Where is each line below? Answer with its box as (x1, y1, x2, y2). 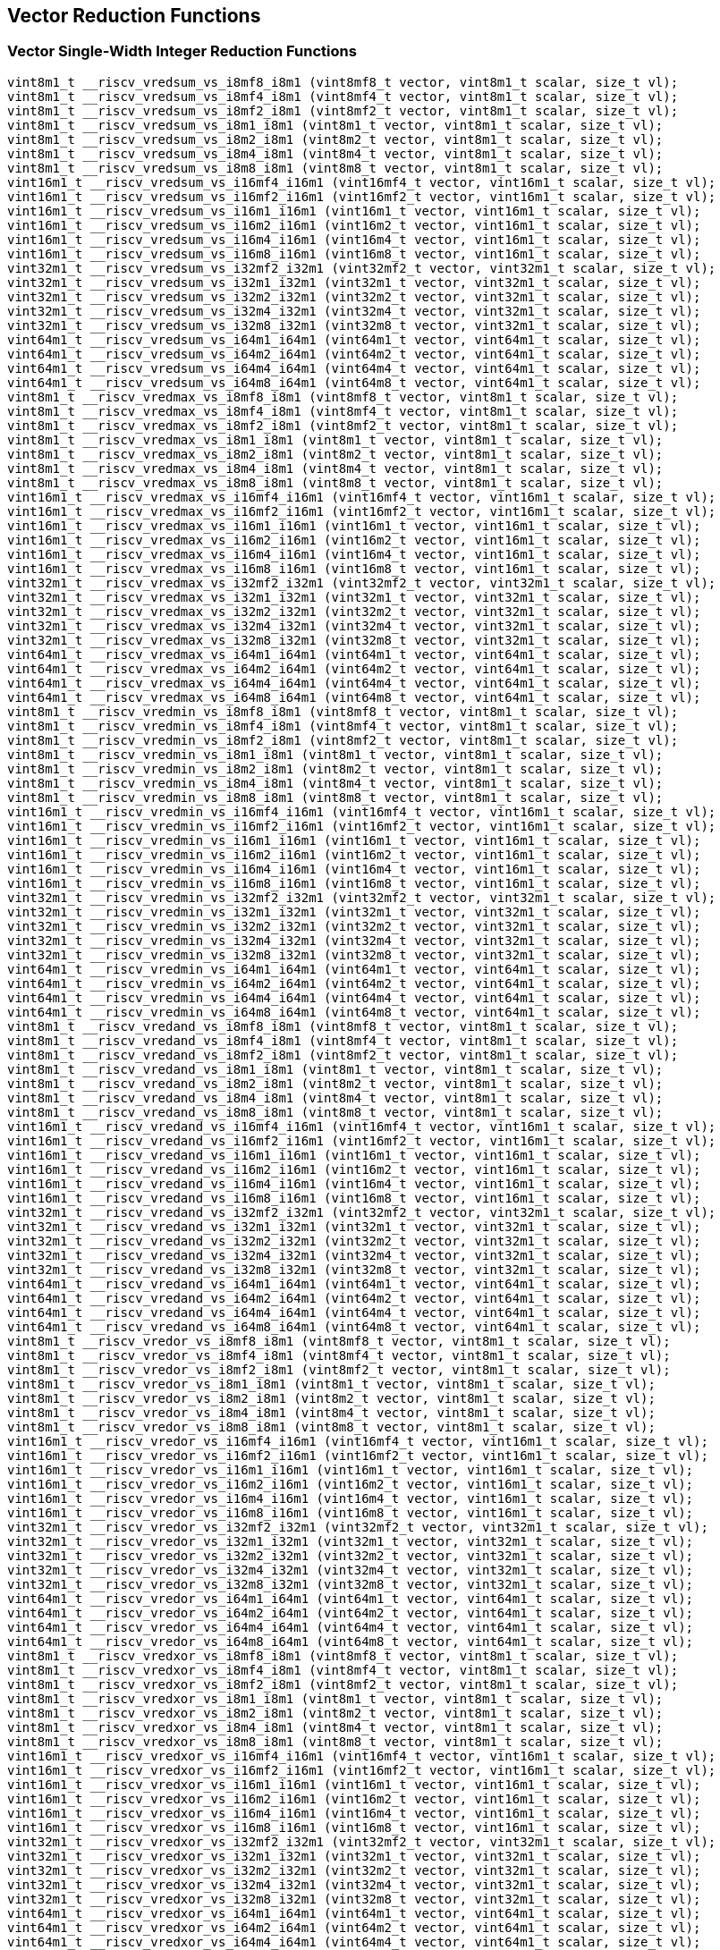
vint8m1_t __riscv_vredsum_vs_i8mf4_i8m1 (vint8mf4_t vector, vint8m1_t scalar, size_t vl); (7, 89, 679, 104)
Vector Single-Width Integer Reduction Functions (7, 42, 357, 61)
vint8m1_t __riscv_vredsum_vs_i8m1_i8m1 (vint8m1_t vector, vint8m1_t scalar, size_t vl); (7, 117, 664, 132)
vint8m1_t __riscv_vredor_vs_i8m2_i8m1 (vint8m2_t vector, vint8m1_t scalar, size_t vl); (7, 1390, 656, 1406)
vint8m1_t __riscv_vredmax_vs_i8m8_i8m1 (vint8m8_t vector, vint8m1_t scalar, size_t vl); (7, 475, 664, 490)
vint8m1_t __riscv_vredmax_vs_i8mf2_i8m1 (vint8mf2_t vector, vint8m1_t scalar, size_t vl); (7, 418, 679, 433)
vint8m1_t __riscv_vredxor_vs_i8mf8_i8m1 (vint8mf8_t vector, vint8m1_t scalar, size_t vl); (7, 1648, 679, 1663)
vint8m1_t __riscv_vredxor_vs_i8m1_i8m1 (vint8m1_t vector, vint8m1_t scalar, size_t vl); (7, 1691, 664, 1706)
